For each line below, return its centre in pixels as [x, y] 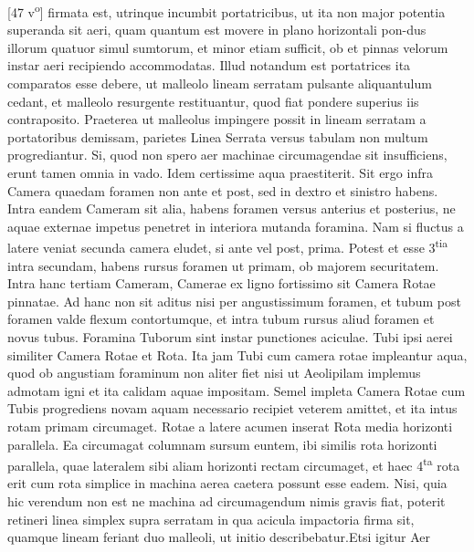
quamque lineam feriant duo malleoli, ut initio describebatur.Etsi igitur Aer [219, 537]
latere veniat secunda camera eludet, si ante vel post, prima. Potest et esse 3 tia [228, 246]
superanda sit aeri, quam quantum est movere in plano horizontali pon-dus [217, 30]
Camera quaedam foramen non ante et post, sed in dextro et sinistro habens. [223, 190]
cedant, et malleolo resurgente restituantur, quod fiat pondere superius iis [213, 101]
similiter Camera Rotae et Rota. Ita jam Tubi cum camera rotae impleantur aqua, [237, 354]
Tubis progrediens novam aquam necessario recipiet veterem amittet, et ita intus [232, 408]
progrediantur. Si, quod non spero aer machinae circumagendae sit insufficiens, [227, 155]
